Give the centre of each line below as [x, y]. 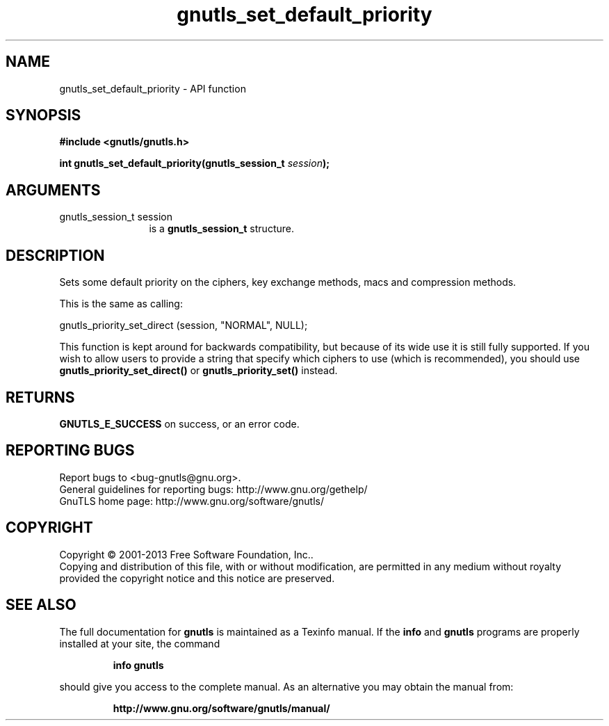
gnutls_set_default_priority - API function [153, 88]
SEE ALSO [41, 605]
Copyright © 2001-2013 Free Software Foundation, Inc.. [186, 554]
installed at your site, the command [140, 643]
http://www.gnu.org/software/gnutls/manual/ [221, 708]
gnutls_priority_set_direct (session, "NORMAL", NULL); [184, 325]
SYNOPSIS [43, 115]
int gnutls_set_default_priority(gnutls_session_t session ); [195, 163]
